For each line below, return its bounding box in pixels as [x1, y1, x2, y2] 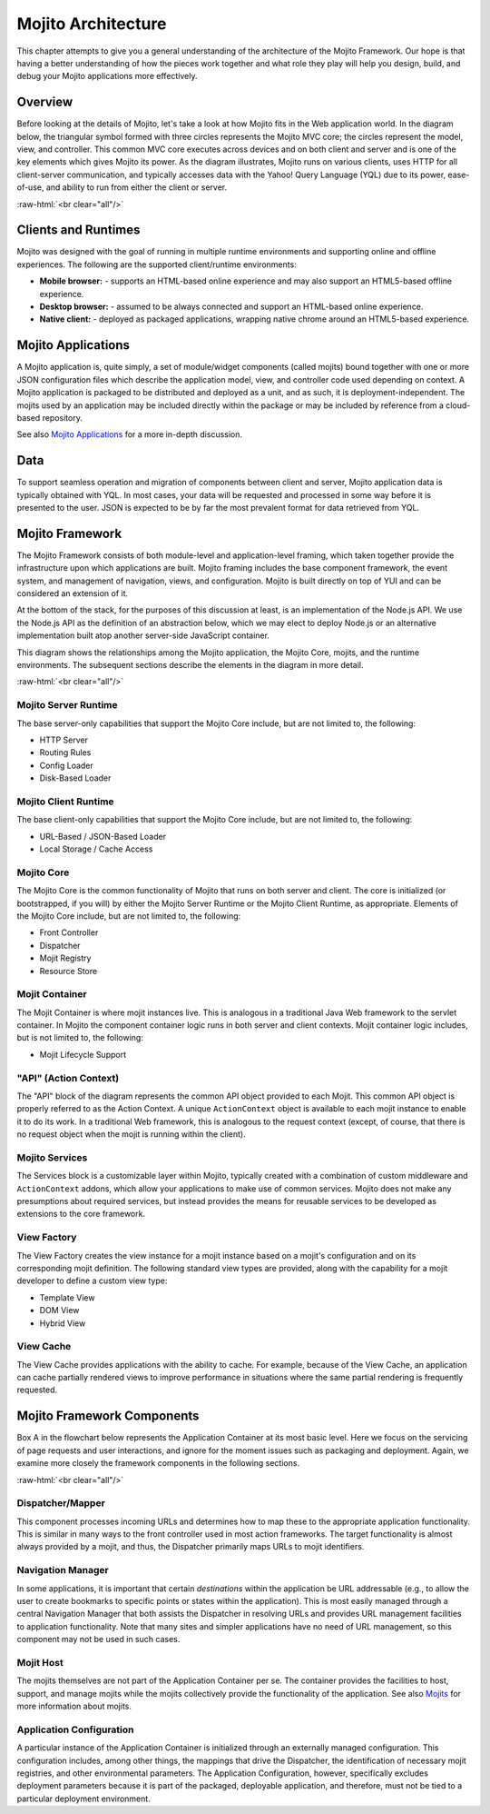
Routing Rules [39, 747, 92, 758]
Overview [16, 95, 73, 110]
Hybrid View [39, 1318, 86, 1329]
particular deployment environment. [16, 1793, 152, 1804]
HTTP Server [39, 734, 89, 745]
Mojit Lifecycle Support [39, 1049, 127, 1060]
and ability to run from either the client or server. [45, 182, 227, 193]
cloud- [446, 400, 471, 411]
